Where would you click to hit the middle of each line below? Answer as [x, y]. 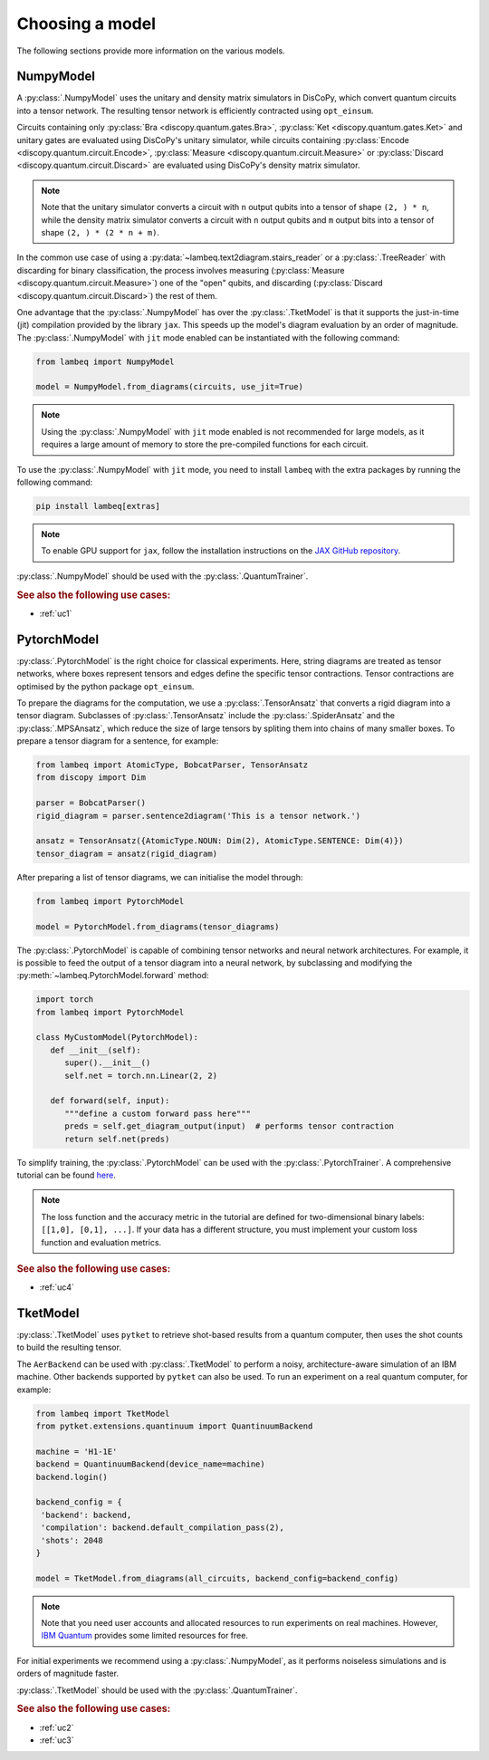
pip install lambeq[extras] [98, 506]
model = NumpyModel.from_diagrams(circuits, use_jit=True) [169, 387]
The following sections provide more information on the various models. [151, 51]
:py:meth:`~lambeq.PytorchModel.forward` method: [113, 976]
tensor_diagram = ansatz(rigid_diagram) [126, 853]
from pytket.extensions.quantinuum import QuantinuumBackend [174, 1426]
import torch [65, 1000]
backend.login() [72, 1477]
